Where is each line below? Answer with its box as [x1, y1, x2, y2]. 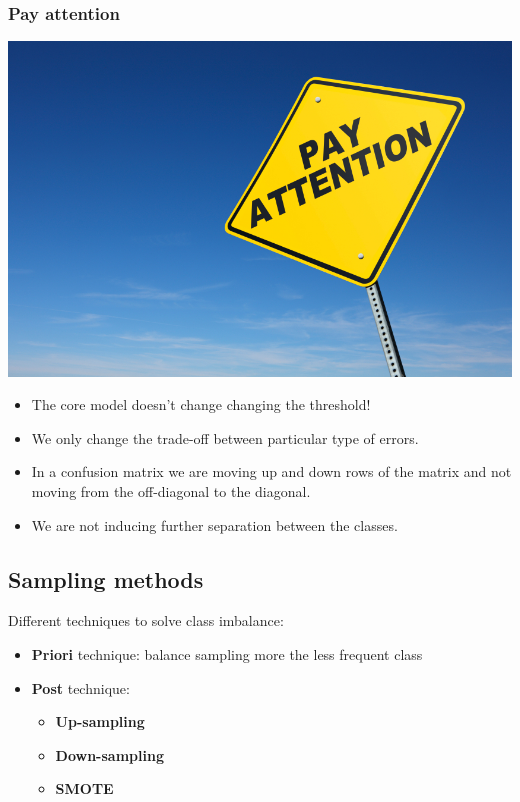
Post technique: [31, 677, 130, 698]
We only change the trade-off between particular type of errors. [31, 427, 419, 448]
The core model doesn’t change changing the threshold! [31, 394, 371, 415]
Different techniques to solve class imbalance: [8, 610, 284, 631]
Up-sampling [55, 711, 145, 732]
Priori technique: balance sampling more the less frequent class [31, 643, 423, 664]
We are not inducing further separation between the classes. [31, 514, 398, 535]
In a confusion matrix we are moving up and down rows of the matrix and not [31, 461, 512, 482]
